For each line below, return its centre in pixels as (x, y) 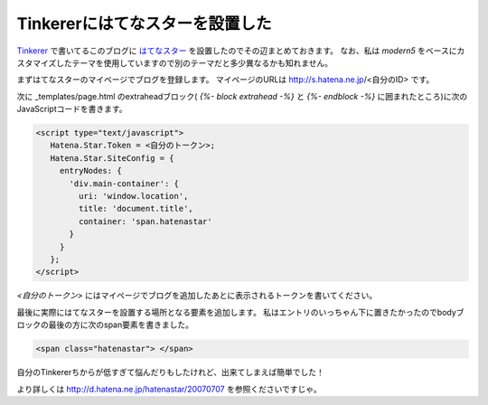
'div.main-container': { (124, 184)
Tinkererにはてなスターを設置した (144, 24)
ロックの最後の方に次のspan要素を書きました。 (105, 325)
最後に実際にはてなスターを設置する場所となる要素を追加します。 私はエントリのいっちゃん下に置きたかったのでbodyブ (240, 312)
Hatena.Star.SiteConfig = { (113, 158)
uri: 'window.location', (133, 196)
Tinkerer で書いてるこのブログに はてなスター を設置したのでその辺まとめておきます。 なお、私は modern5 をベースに (237, 51)
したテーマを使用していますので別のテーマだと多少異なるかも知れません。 (194, 62)
